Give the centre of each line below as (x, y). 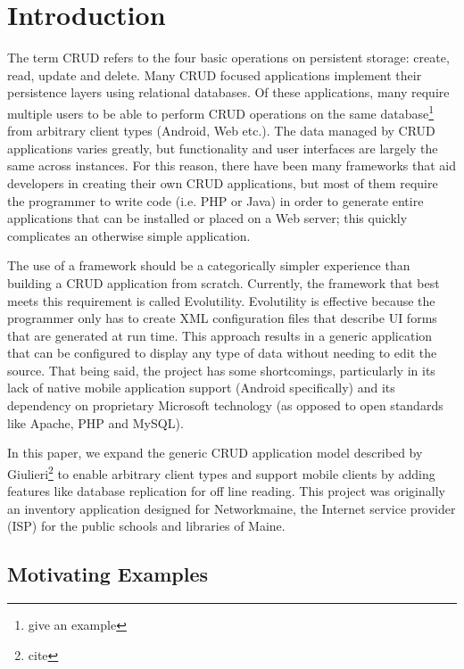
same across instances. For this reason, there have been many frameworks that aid (232, 165)
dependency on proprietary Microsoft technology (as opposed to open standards (225, 405)
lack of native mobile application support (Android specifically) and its (201, 388)
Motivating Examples (108, 574)
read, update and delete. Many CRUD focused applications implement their (215, 74)
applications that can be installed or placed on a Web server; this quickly (207, 218)
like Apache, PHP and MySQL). (95, 422)
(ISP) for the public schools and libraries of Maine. (146, 526)
